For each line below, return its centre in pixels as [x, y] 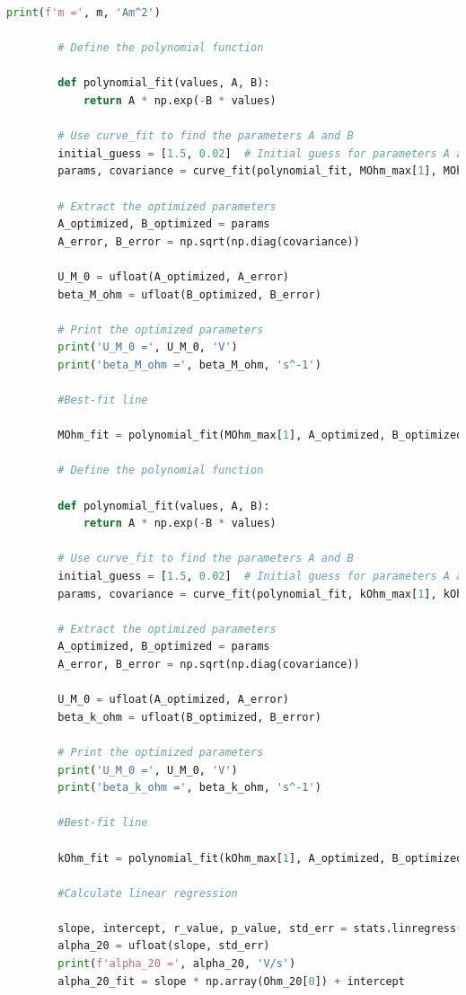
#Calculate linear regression [148, 893]
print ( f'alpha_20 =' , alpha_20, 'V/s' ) [177, 964]
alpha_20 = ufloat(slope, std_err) [164, 946]
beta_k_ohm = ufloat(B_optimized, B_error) [189, 717]
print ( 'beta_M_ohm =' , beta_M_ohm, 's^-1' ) [189, 364]
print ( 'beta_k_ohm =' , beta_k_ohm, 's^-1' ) [189, 788]
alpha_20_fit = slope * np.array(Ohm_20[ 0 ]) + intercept [231, 981]
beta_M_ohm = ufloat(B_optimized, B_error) [189, 294]
